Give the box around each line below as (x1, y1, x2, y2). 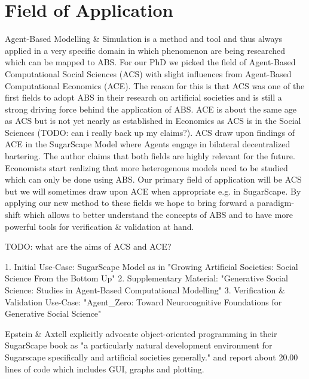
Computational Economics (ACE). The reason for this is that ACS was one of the (5, 79, 305, 92)
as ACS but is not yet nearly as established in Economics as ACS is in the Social (5, 114, 301, 127)
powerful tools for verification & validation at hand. (5, 220, 194, 232)
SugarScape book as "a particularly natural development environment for (5, 339, 273, 351)
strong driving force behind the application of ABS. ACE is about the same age (5, 102, 297, 115)
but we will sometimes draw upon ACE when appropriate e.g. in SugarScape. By (5, 184, 301, 197)
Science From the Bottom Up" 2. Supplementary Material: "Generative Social (5, 272, 288, 284)
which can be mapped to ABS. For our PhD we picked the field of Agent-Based (5, 56, 296, 68)
